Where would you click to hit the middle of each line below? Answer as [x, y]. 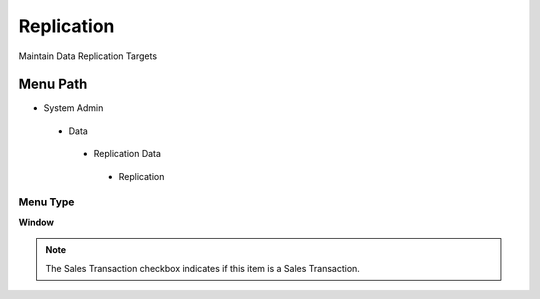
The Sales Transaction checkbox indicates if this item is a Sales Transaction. [202, 268]
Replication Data [127, 154]
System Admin [73, 108]
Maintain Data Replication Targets [88, 56]
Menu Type [46, 202]
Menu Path [53, 84]
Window [36, 222]
